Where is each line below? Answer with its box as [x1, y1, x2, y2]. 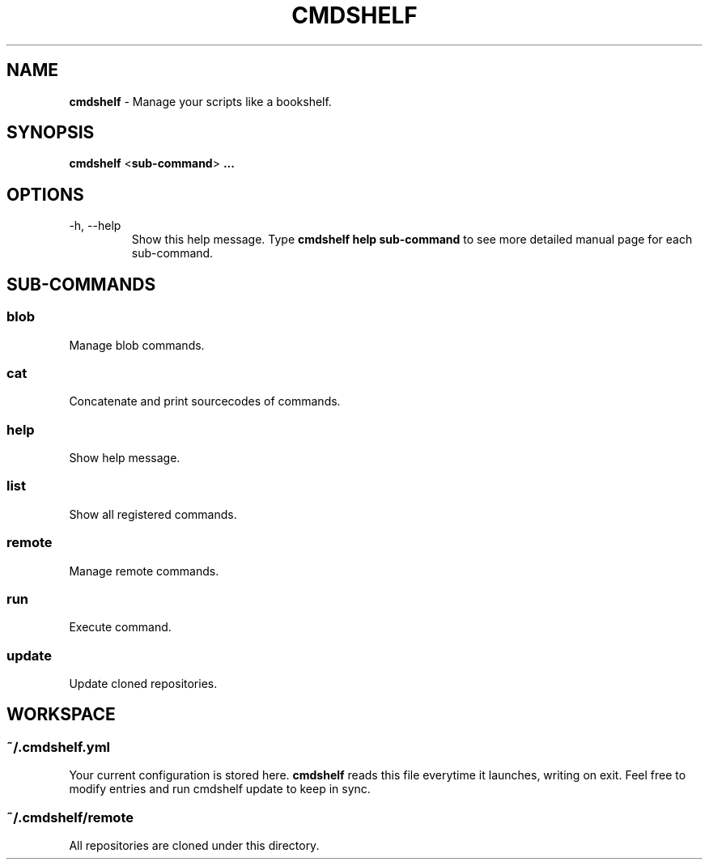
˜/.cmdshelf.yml [6, 738, 111, 755]
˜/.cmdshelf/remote [6, 809, 134, 826]
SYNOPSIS [6, 122, 95, 143]
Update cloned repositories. [69, 677, 218, 690]
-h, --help [69, 219, 121, 233]
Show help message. [69, 451, 180, 465]
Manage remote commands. [69, 563, 219, 578]
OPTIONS [6, 184, 84, 205]
